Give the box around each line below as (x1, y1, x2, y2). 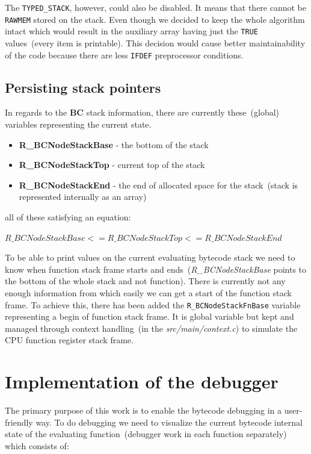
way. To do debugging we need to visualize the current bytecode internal (35, 415, 303, 428)
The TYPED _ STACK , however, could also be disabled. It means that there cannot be (5, 1, 307, 13)
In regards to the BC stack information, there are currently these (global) (5, 106, 280, 119)
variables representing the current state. (5, 118, 152, 131)
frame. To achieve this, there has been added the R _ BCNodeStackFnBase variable (5, 298, 301, 311)
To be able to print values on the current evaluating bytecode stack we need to (5, 251, 295, 264)
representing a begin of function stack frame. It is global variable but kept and (5, 310, 294, 323)
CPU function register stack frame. (5, 334, 134, 346)
